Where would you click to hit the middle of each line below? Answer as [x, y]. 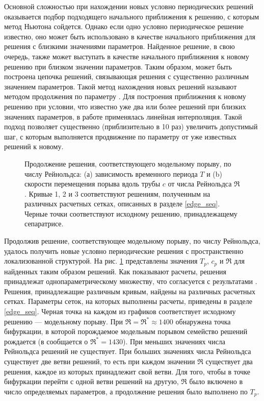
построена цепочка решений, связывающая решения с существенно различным [127, 76]
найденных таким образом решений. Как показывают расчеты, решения [115, 271]
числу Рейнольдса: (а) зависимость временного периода [111, 173]
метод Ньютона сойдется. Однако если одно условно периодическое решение [124, 26]
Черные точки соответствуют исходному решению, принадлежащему [131, 213]
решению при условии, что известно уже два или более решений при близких [125, 106]
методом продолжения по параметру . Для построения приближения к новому [125, 96]
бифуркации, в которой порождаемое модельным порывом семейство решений [126, 331]
